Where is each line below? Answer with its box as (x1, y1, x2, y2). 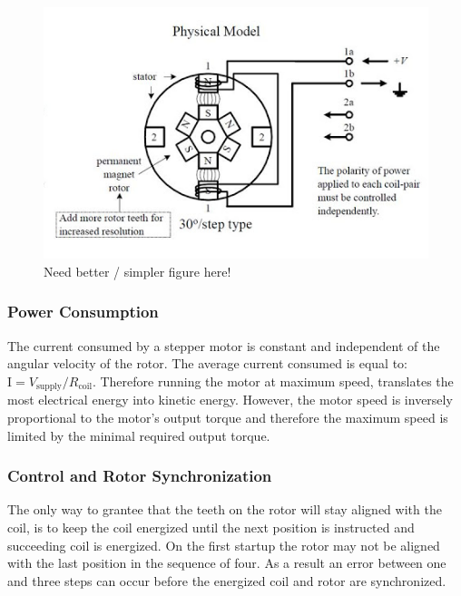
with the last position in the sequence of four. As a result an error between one (7, 553, 446, 572)
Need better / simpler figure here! (44, 261, 231, 280)
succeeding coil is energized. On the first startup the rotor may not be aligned (7, 535, 440, 554)
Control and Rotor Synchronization (7, 464, 272, 487)
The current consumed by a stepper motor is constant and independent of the (7, 336, 440, 355)
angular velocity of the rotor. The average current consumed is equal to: (7, 354, 407, 373)
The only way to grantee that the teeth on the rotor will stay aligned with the (7, 500, 442, 519)
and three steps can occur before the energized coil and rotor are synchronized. (7, 571, 446, 590)
